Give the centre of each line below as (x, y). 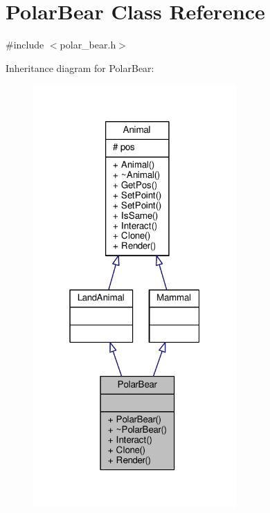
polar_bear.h (88, 45)
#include (25, 45)
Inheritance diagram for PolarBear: (80, 67)
